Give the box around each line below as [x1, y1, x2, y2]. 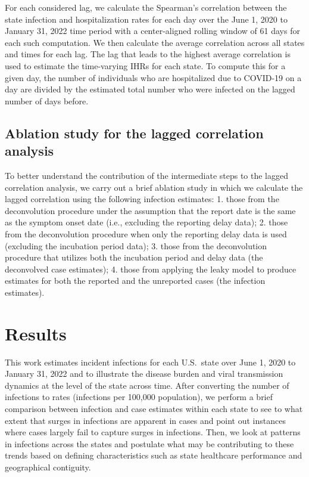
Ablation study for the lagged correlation [5, 123, 264, 142]
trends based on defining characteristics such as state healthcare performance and [5, 449, 302, 461]
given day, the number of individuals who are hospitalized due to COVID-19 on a [5, 71, 302, 83]
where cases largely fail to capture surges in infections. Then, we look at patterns [5, 426, 301, 438]
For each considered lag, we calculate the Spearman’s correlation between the [5, 1, 287, 13]
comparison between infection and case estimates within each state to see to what [5, 402, 303, 414]
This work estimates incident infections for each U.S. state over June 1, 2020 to [5, 355, 296, 368]
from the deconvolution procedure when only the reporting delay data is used [5, 227, 287, 240]
